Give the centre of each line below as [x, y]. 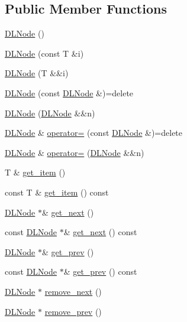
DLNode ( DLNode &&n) [50, 113]
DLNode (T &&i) [37, 73]
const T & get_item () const [57, 192]
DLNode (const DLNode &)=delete [69, 92]
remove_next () [73, 291]
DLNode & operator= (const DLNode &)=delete [94, 133]
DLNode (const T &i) [44, 53]
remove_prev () [73, 311]
